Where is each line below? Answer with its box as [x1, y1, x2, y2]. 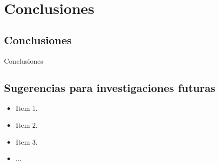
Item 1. [15, 103, 38, 113]
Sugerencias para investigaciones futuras [4, 80, 216, 95]
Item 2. [15, 119, 38, 130]
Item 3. [15, 136, 38, 147]
